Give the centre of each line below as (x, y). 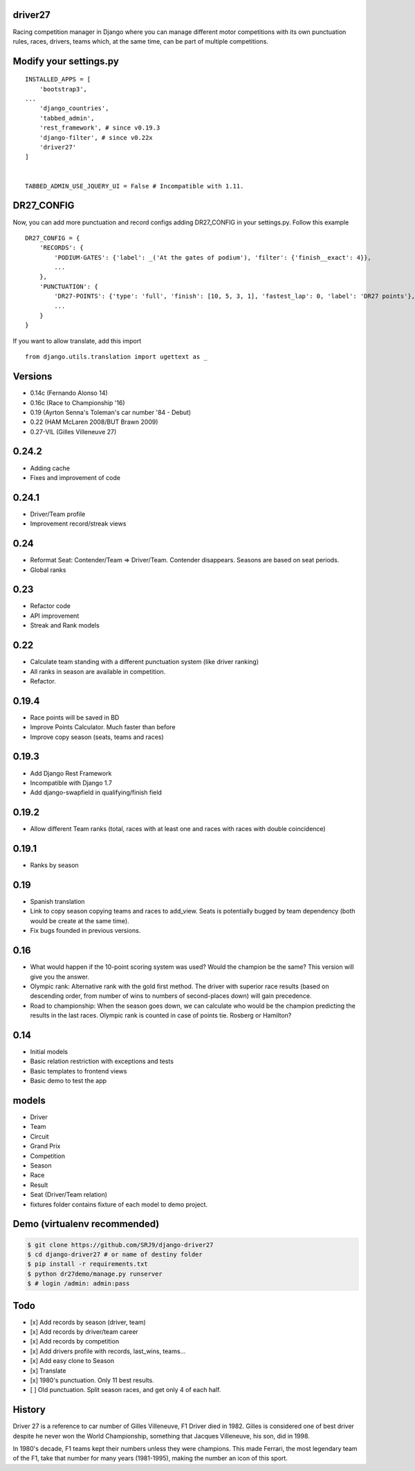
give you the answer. (60, 977)
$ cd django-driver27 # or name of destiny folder (115, 1254)
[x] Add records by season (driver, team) (88, 1322)
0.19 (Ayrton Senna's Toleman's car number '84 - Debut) (111, 412)
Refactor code (50, 606)
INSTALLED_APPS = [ (58, 79)
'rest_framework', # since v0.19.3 (100, 128)
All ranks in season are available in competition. (98, 671)
